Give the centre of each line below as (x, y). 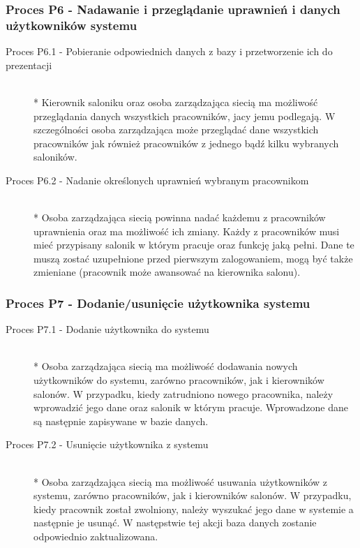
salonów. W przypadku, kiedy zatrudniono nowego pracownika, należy (183, 393)
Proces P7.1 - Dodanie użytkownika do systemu (107, 329)
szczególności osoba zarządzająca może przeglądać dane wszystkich (176, 129)
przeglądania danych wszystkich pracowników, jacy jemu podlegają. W (185, 116)
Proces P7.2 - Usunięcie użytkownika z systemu (107, 444)
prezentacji (29, 65)
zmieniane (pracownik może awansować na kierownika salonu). (167, 272)
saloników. (55, 157)
